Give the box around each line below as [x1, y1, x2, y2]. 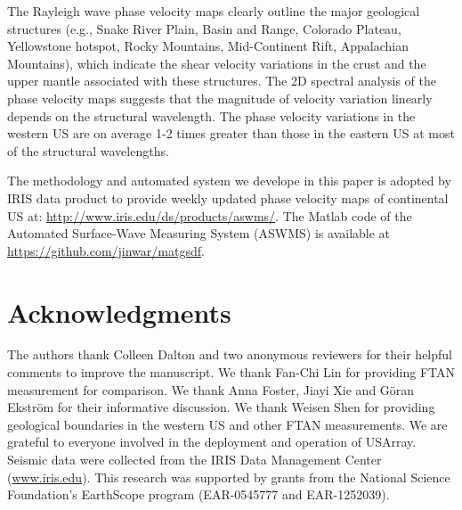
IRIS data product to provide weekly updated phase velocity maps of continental [7, 188, 449, 207]
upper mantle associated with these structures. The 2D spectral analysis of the [7, 71, 436, 90]
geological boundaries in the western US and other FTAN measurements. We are [7, 415, 448, 433]
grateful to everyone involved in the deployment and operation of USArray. [7, 432, 417, 451]
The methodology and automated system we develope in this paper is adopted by [7, 171, 451, 190]
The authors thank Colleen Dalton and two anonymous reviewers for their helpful [7, 345, 452, 364]
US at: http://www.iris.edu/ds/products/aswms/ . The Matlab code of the [7, 206, 412, 225]
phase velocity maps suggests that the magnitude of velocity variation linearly [7, 88, 433, 107]
